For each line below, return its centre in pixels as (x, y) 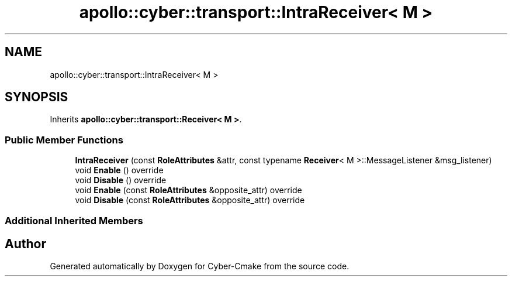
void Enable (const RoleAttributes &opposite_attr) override (188, 190)
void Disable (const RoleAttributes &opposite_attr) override (190, 200)
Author (25, 244)
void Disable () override (121, 180)
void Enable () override (119, 170)
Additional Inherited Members (74, 220)
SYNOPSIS (37, 97)
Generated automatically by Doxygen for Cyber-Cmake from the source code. (200, 266)
